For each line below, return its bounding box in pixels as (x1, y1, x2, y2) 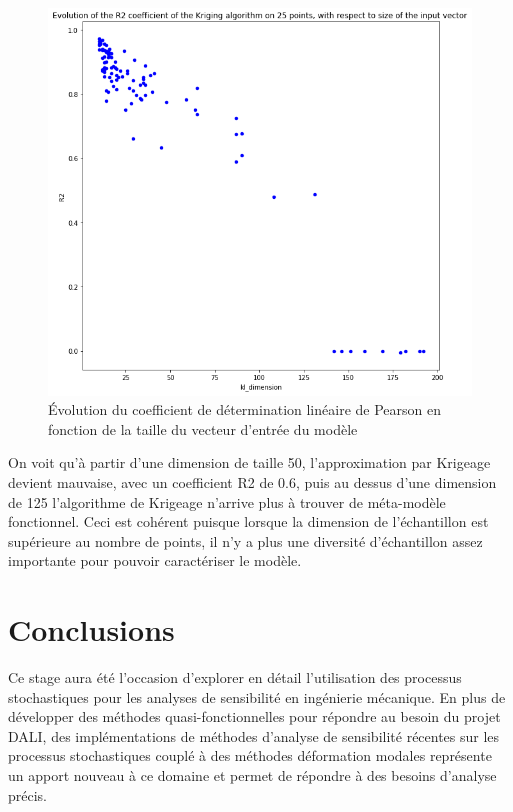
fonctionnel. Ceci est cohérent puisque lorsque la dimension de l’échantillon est (8, 511, 489, 532)
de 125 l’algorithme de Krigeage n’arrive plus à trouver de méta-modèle (8, 491, 446, 512)
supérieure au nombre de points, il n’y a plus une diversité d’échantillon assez (8, 530, 483, 551)
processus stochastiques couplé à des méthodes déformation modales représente (8, 745, 492, 766)
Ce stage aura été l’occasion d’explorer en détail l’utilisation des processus (8, 667, 462, 688)
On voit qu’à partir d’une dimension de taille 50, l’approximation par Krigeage (8, 452, 491, 473)
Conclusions (8, 609, 175, 650)
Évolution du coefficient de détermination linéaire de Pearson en (48, 399, 441, 420)
